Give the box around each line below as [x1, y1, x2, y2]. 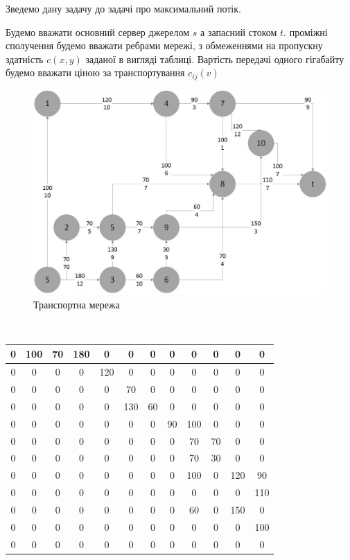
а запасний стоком [200, 24, 277, 39]
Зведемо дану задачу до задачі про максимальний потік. [6, 1, 241, 15]
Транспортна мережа [33, 297, 120, 311]
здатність [6, 51, 44, 66]
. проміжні [283, 24, 328, 39]
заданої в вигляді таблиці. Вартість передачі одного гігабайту [85, 51, 344, 66]
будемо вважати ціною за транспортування [6, 65, 185, 80]
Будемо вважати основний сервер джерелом [6, 24, 190, 39]
